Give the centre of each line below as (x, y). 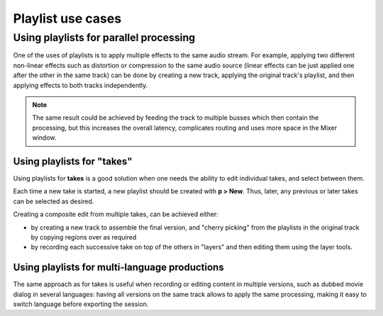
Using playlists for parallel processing (104, 38)
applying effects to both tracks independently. (81, 85)
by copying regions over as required (84, 237)
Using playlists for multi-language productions (118, 267)
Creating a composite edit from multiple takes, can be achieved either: (116, 214)
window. (44, 137)
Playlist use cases (67, 18)
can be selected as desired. (54, 201)
